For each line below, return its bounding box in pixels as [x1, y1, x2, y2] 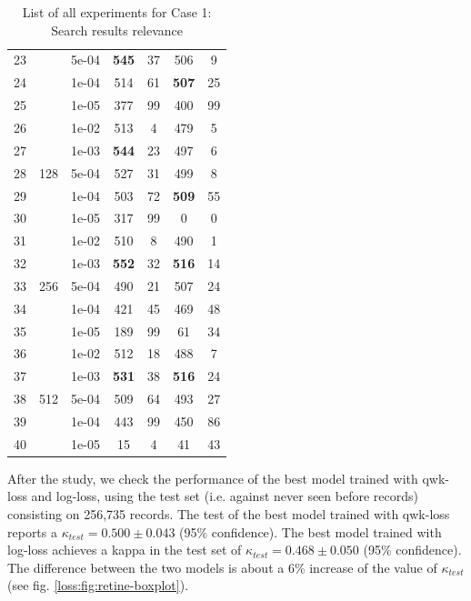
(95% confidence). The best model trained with [179, 522, 442, 541]
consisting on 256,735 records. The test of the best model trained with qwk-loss [7, 505, 450, 524]
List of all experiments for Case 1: [22, 3, 212, 21]
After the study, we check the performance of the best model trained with [7, 468, 418, 487]
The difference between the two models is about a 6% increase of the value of [7, 557, 437, 576]
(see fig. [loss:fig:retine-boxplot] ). [7, 576, 189, 595]
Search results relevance [51, 20, 184, 39]
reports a [7, 522, 57, 541]
